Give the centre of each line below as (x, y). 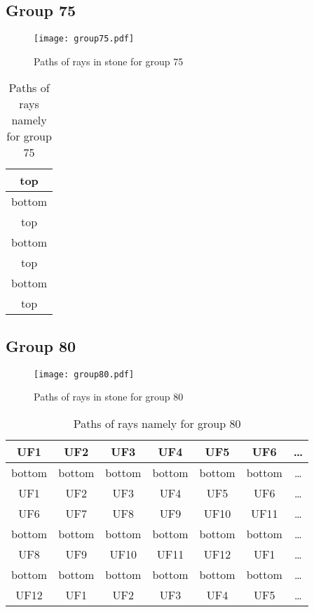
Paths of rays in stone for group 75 (109, 61)
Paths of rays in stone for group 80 (109, 397)
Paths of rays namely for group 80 (157, 423)
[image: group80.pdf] (84, 374)
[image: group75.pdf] (84, 39)
